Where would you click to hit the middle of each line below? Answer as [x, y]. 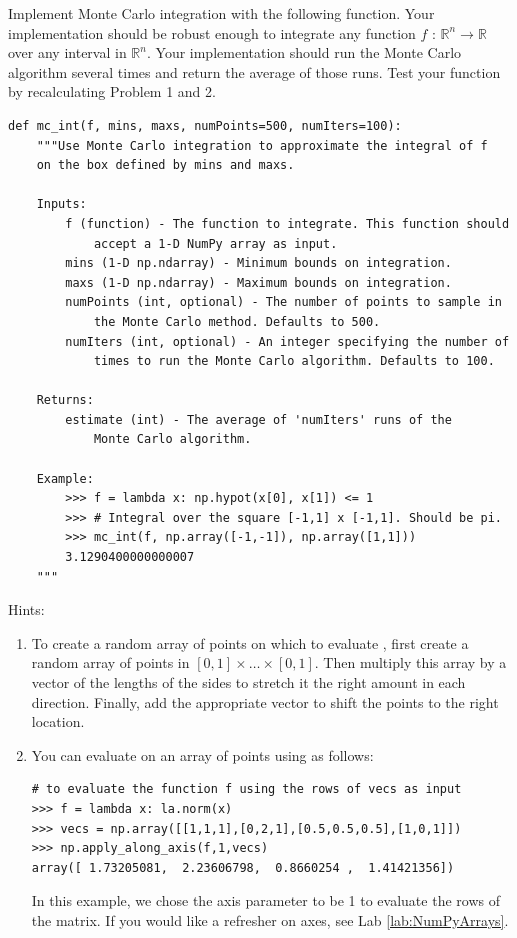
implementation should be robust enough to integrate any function [212, 32]
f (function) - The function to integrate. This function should [287, 223]
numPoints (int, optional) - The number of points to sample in [283, 302]
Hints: [26, 609]
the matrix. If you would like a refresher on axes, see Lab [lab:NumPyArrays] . [270, 919]
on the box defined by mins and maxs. [165, 165]
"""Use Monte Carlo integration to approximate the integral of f [262, 145]
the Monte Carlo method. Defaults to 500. [237, 321]
